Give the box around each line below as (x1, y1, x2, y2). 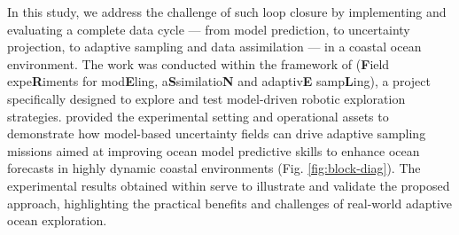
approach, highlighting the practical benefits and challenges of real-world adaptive (7, 193, 453, 212)
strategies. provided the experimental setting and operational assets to (7, 106, 389, 125)
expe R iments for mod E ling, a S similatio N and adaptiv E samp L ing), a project (7, 72, 431, 90)
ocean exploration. (7, 211, 107, 230)
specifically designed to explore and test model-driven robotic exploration (7, 89, 406, 107)
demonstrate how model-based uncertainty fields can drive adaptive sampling (7, 124, 426, 143)
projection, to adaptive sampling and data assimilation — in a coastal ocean (7, 37, 422, 56)
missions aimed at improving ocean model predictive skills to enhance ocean (7, 141, 420, 160)
